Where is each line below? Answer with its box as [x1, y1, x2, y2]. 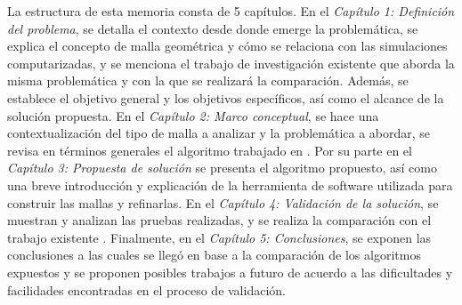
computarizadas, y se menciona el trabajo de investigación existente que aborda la [7, 53, 455, 72]
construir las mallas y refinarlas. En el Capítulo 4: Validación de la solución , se [7, 193, 439, 212]
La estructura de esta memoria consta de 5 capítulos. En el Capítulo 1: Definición [7, 2, 455, 20]
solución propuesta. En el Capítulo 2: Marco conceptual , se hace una [7, 106, 379, 124]
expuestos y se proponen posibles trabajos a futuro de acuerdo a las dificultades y [7, 262, 453, 281]
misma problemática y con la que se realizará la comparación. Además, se [7, 71, 409, 90]
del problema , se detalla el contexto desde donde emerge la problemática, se [7, 19, 418, 37]
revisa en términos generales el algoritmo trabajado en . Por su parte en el [7, 140, 412, 159]
